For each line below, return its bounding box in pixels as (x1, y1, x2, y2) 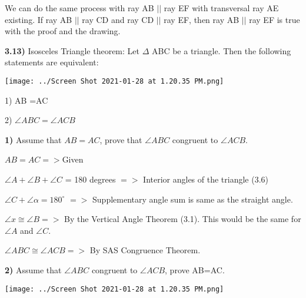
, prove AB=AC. (165, 263, 225, 276)
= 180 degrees (65, 173, 116, 185)
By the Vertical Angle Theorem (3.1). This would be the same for (64, 213, 301, 225)
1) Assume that (5, 133, 62, 145)
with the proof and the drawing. (5, 25, 121, 37)
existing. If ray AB (5, 13, 72, 25)
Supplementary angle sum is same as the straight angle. (92, 193, 293, 205)
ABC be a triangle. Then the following (152, 44, 291, 57)
